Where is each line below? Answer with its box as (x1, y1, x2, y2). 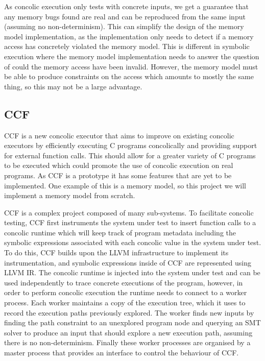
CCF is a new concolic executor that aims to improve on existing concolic (4, 130, 234, 140)
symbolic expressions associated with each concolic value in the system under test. (4, 237, 261, 248)
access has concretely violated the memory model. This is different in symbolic (4, 41, 250, 52)
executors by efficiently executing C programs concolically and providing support (4, 140, 257, 151)
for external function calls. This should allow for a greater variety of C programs (4, 150, 256, 160)
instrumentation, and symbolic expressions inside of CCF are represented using (4, 257, 252, 268)
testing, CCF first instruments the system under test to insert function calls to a (4, 217, 256, 228)
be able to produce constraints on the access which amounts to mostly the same (4, 71, 254, 82)
